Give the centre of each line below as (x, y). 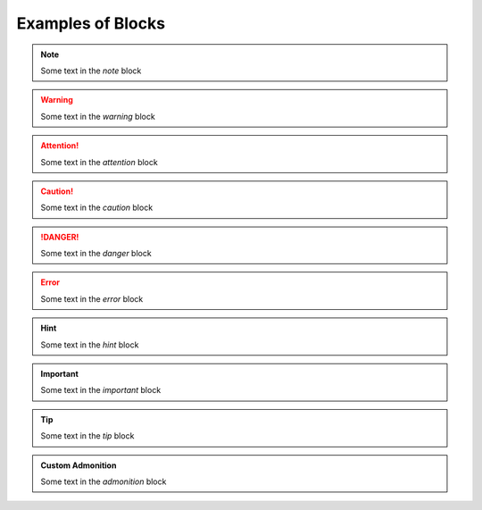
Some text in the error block (92, 298)
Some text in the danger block (96, 254)
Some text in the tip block (87, 436)
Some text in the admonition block (104, 481)
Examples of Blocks (91, 23)
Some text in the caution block (97, 208)
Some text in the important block (101, 390)
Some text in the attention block (99, 162)
